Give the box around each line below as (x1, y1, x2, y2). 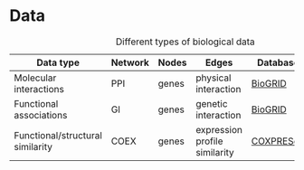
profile (195, 135, 223, 147)
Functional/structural (14, 128, 102, 141)
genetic (195, 97, 228, 109)
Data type (35, 56, 80, 69)
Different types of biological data (116, 35, 255, 48)
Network (110, 56, 149, 69)
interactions (14, 82, 65, 95)
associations (14, 109, 68, 121)
